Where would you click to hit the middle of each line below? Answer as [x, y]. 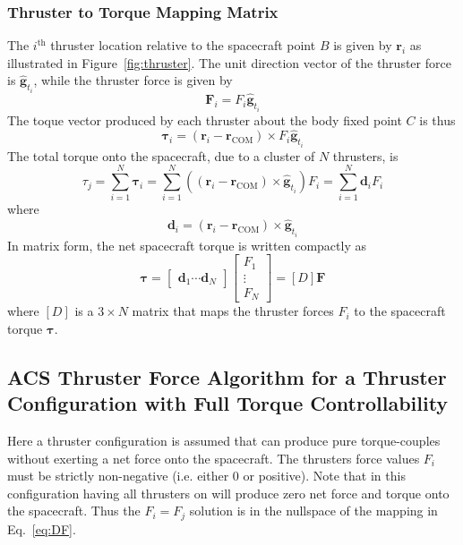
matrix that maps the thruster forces [233, 311]
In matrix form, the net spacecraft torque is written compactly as [187, 245]
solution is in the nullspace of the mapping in [313, 511]
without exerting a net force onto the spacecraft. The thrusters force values [214, 458]
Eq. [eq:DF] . [42, 528]
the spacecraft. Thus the [74, 511]
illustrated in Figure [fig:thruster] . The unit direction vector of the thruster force [229, 62]
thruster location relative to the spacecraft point [183, 45]
